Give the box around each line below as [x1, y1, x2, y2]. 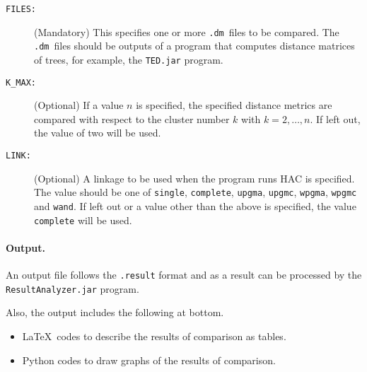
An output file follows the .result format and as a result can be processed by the [6, 267, 362, 282]
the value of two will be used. [34, 125, 161, 140]
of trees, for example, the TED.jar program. [34, 52, 223, 66]
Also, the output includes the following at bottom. [6, 305, 224, 320]
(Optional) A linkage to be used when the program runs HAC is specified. [34, 170, 355, 185]
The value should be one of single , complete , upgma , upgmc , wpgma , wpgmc [34, 185, 357, 199]
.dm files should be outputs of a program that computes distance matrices [34, 38, 355, 53]
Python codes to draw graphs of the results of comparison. [22, 352, 276, 367]
